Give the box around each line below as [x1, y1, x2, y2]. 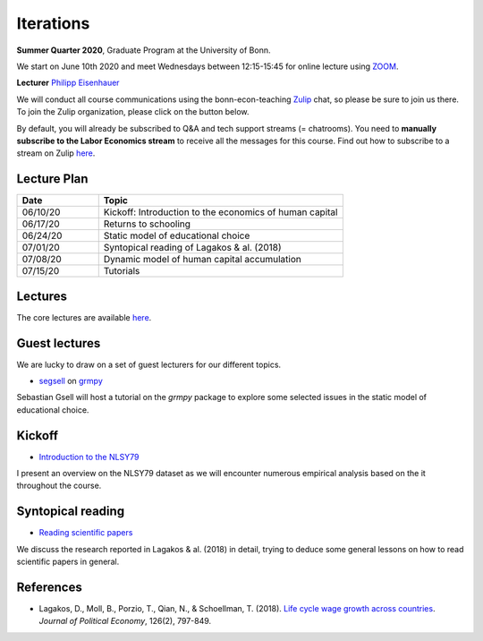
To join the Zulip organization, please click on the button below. [16, 107, 250, 117]
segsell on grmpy [38, 376, 103, 386]
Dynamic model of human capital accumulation [103, 253, 301, 266]
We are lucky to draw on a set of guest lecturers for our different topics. [16, 359, 282, 370]
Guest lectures [16, 336, 101, 351]
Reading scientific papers [38, 527, 133, 538]
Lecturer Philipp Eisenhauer [16, 77, 120, 89]
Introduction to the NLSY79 [38, 451, 140, 462]
